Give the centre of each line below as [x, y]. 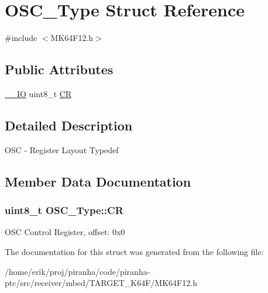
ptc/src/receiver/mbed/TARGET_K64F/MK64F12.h [101, 283]
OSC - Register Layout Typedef [62, 149]
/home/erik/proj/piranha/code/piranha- [78, 271]
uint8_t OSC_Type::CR [64, 210]
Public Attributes [59, 69]
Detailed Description [69, 125]
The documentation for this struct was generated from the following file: [134, 251]
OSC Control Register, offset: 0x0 [65, 232]
